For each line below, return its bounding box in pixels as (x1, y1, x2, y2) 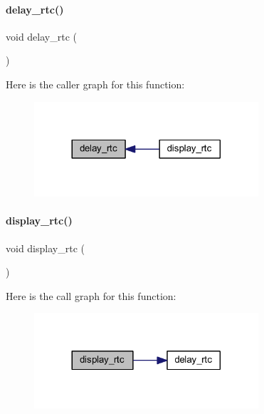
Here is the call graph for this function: (6, 288, 176, 303)
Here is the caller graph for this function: (6, 76, 185, 91)
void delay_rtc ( (6, 29, 77, 43)
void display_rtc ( (6, 240, 85, 255)
